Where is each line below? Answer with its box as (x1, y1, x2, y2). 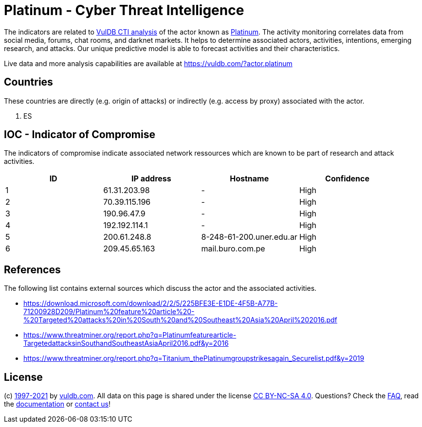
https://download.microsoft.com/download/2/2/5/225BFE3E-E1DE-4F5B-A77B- (23, 299, 278, 308)
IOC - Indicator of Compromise (4, 128, 155, 141)
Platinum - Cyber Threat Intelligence (4, 2, 244, 18)
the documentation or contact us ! (4, 400, 110, 409)
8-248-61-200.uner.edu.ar (201, 232, 297, 242)
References (4, 263, 61, 276)
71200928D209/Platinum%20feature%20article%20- (23, 307, 195, 316)
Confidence (325, 174, 370, 184)
